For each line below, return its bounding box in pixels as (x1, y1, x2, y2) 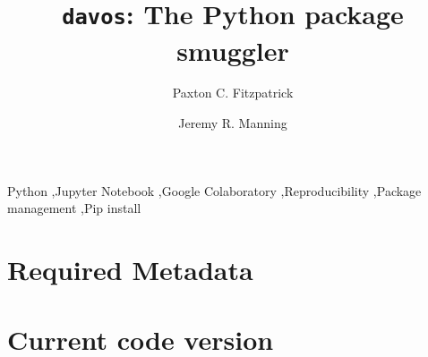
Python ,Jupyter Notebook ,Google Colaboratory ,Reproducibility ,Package (7, 181, 422, 200)
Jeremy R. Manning (178, 114, 287, 132)
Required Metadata (7, 251, 253, 287)
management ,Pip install (7, 199, 141, 217)
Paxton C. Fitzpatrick (172, 83, 294, 102)
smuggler (176, 31, 289, 68)
